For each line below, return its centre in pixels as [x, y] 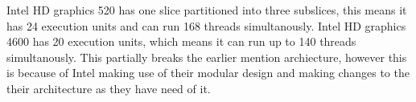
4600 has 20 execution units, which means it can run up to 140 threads [181, 41]
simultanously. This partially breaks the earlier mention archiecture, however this [207, 57]
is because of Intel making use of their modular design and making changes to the [208, 73]
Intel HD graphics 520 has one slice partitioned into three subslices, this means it [207, 10]
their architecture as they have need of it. [109, 88]
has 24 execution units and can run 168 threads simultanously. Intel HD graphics [206, 25]
